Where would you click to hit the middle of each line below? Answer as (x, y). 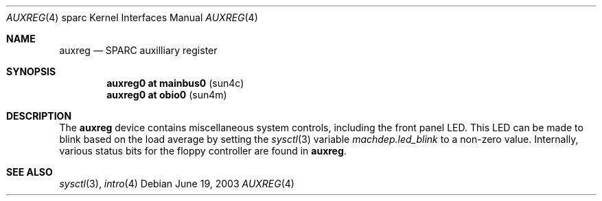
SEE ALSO (30, 172)
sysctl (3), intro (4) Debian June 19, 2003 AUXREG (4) (177, 184)
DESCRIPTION (39, 116)
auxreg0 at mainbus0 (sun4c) (175, 83)
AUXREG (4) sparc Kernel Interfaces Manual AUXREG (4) (132, 17)
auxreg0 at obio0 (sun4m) (167, 95)
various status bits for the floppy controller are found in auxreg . (203, 151)
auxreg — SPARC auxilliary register (138, 50)
